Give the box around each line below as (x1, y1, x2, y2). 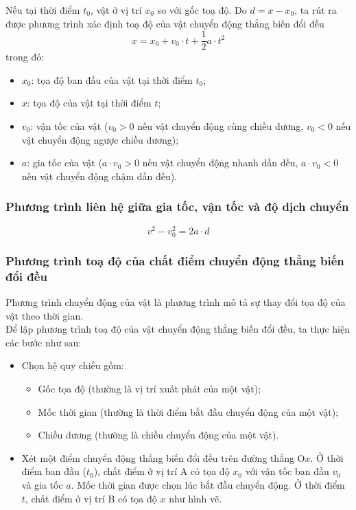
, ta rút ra (294, 3, 337, 16)
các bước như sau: (5, 335, 82, 349)
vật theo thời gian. (5, 308, 84, 322)
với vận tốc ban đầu (245, 464, 329, 478)
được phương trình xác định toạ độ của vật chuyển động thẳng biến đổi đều (5, 16, 324, 30)
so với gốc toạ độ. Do (157, 3, 247, 16)
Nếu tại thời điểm (5, 3, 80, 16)
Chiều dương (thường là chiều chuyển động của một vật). (38, 428, 279, 442)
